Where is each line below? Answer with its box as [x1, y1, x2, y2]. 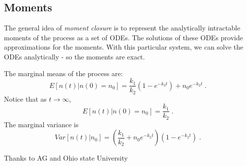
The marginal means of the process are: [4, 68, 123, 78]
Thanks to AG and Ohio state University [4, 153, 128, 163]
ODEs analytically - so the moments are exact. [4, 51, 145, 61]
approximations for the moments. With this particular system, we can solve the [4, 42, 244, 52]
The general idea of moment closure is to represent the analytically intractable [4, 23, 241, 33]
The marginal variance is [4, 119, 79, 129]
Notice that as [4, 93, 47, 104]
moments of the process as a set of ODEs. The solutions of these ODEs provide [4, 32, 243, 42]
